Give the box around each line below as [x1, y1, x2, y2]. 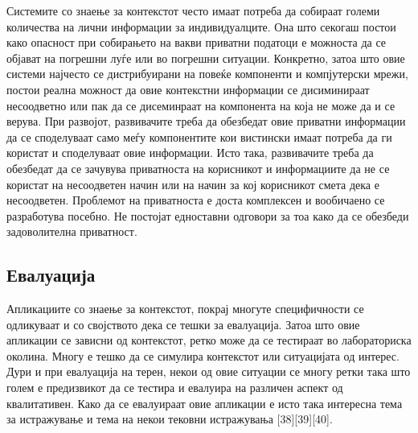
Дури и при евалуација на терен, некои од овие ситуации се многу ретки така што [6, 363, 411, 380]
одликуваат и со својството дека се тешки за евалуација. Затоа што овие [6, 315, 360, 332]
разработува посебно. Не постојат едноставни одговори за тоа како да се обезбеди [6, 207, 409, 224]
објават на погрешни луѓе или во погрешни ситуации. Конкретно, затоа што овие [6, 49, 405, 66]
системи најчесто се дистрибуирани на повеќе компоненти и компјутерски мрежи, [6, 65, 408, 82]
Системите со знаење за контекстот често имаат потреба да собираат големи [6, 2, 380, 19]
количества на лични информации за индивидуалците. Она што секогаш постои [6, 18, 396, 35]
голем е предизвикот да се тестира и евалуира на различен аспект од [6, 379, 343, 396]
